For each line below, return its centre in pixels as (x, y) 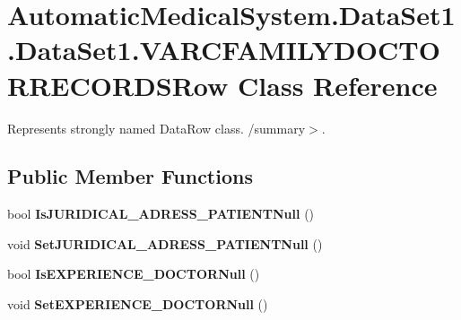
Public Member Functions (130, 176)
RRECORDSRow (118, 85)
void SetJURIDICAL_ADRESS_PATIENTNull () (165, 243)
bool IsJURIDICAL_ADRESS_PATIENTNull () (161, 214)
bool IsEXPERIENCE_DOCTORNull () (134, 274)
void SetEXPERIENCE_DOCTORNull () (138, 304)
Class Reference (338, 85)
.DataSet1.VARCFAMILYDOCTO (224, 50)
